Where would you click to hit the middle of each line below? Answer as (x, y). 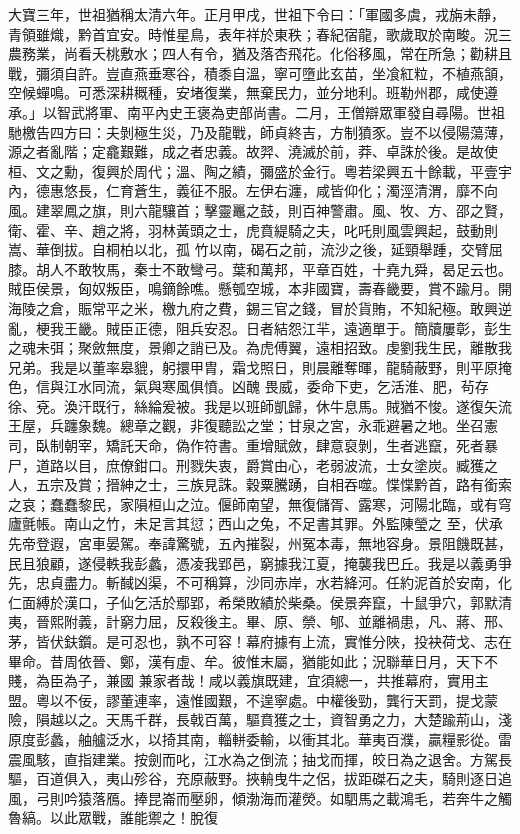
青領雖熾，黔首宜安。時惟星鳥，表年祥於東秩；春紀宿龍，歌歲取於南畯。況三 (260, 33)
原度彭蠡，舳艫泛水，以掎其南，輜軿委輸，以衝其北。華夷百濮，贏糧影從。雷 (260, 738)
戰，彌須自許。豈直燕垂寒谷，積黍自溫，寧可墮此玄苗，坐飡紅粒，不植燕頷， (260, 72)
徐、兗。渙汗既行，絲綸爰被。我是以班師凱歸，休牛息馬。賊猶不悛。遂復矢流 (260, 405)
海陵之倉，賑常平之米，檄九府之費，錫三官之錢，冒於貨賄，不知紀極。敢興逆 (260, 307)
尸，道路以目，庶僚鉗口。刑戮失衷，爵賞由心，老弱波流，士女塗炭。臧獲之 (253, 464)
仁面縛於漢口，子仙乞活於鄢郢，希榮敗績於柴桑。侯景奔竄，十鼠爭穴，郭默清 (260, 601)
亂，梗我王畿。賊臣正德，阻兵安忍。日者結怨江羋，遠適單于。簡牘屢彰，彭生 (260, 327)
